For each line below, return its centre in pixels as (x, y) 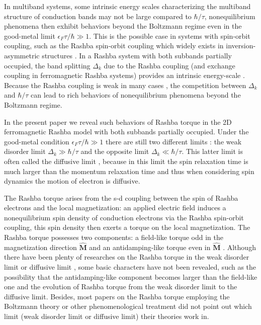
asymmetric (22, 55)
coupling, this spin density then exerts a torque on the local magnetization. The (127, 227)
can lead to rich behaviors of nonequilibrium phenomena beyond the (136, 95)
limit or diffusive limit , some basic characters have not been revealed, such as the (130, 267)
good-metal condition (37, 141)
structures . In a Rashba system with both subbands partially (137, 55)
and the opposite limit (115, 151)
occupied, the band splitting (47, 65)
